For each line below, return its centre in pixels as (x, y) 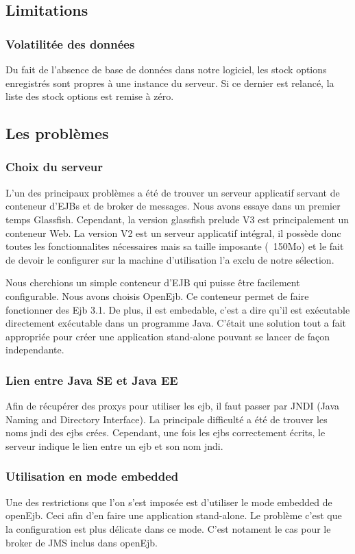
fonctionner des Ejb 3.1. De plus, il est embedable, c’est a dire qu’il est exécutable (178, 309)
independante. (35, 350)
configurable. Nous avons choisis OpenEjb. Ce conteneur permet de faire (157, 295)
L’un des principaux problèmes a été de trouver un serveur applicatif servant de (173, 192)
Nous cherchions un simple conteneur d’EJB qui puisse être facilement (153, 282)
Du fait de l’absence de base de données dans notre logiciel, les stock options (166, 69)
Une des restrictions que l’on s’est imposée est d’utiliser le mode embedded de (169, 502)
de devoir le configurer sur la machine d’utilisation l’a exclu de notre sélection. (170, 259)
